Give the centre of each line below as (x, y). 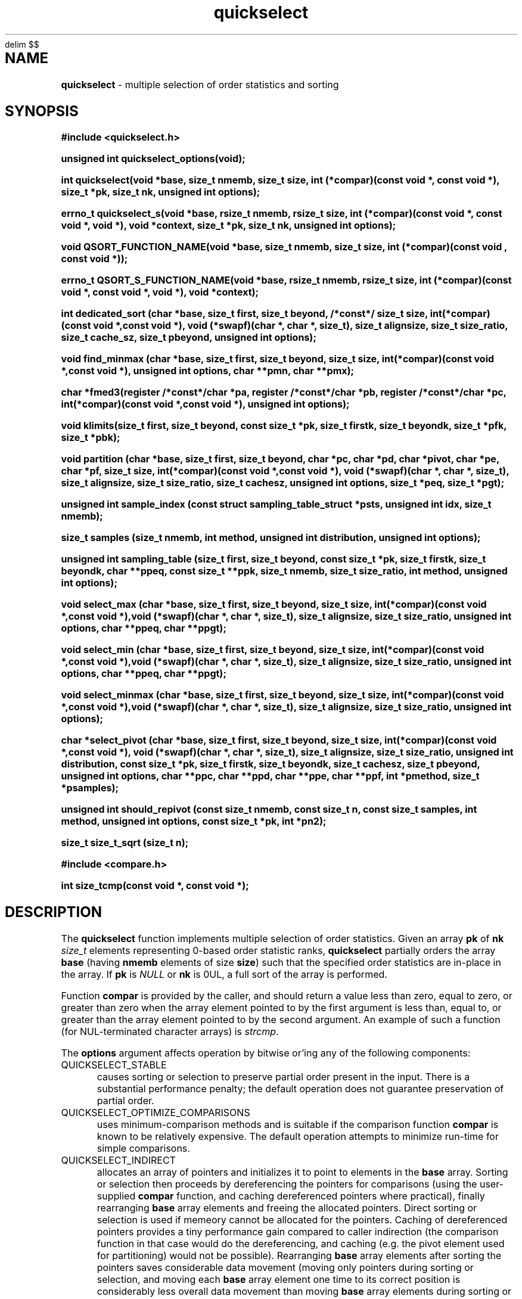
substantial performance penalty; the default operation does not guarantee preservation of (300, 1089)
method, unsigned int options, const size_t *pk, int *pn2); (194, 821)
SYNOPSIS (42, 111)
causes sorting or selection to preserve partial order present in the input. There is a (283, 1077)
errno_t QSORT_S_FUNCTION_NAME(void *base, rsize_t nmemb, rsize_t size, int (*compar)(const (286, 280)
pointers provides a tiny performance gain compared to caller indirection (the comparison (298, 1232)
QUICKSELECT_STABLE (114, 1065)
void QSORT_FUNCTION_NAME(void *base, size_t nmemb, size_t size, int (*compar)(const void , (284, 247)
